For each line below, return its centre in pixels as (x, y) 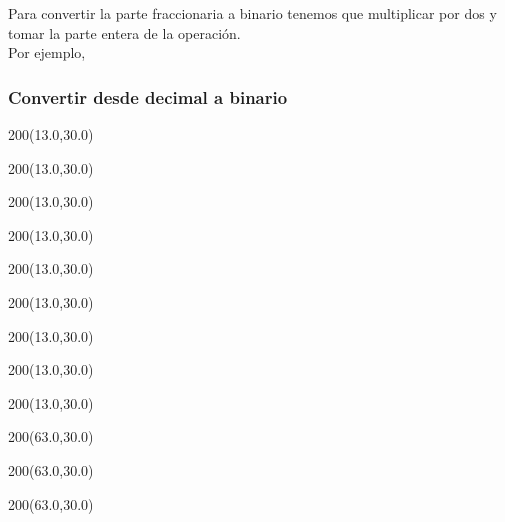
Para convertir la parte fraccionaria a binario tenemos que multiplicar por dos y (252, 13)
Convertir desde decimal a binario (148, 96)
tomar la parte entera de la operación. (124, 32)
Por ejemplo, (47, 52)
